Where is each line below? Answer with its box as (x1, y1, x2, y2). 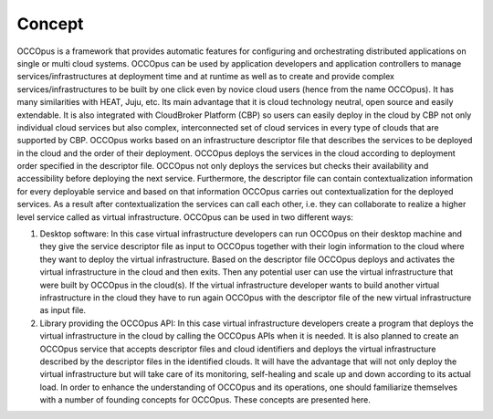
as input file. (39, 305, 87, 316)
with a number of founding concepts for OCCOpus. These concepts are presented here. (39, 394, 372, 405)
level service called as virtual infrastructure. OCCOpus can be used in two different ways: (16, 211, 353, 223)
